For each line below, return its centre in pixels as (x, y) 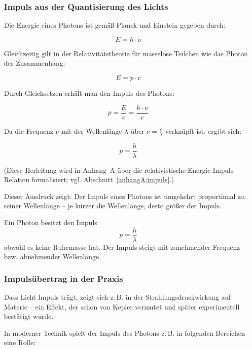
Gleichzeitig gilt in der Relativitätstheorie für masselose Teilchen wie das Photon (126, 53)
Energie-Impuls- (212, 170)
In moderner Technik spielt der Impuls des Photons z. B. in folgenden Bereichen (125, 332)
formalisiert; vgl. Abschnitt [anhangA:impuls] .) (103, 179)
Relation (17, 179)
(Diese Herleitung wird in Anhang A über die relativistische (95, 170)
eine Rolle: (20, 342)
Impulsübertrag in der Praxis (64, 278)
